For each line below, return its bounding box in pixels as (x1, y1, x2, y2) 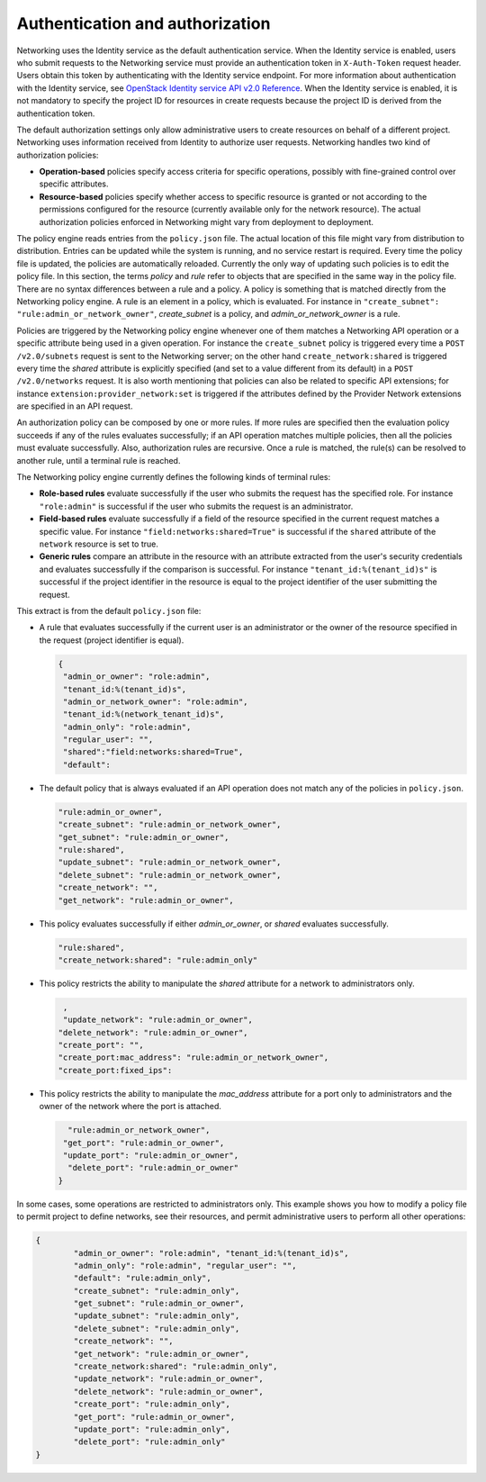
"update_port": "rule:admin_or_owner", (63, 1150, 238, 1161)
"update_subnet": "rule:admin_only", (73, 1311, 240, 1321)
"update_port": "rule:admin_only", (73, 1423, 231, 1434)
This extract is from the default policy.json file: (16, 605, 202, 616)
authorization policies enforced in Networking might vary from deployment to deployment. (39, 216, 373, 227)
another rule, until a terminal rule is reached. (16, 455, 181, 465)
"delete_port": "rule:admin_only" (73, 1437, 226, 1447)
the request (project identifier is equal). (39, 635, 184, 646)
